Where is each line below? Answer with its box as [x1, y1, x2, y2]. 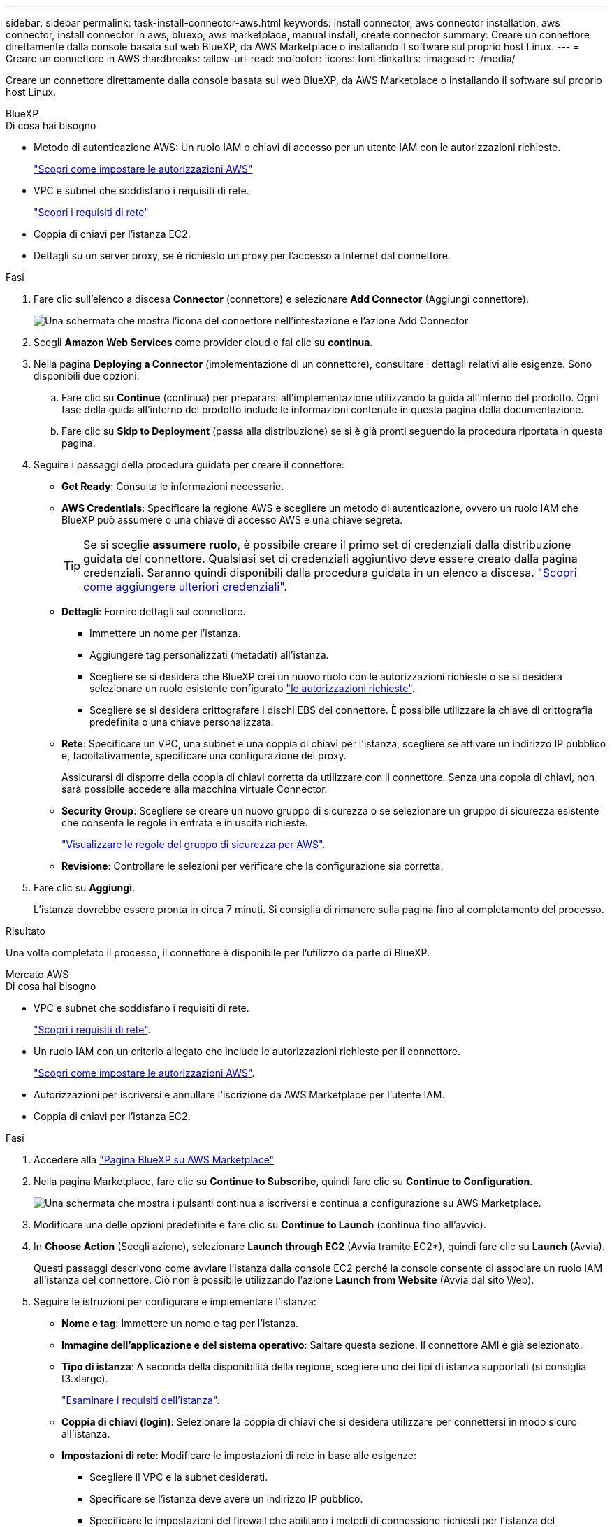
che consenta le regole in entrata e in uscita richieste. [61, 817, 308, 829]
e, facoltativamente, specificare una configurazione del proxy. [61, 750, 347, 761]
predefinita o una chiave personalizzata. [89, 716, 274, 728]
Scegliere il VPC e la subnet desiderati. [89, 1471, 268, 1483]
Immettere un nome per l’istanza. [89, 627, 241, 639]
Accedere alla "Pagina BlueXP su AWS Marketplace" [34, 1154, 275, 1166]
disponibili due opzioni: [34, 370, 140, 382]
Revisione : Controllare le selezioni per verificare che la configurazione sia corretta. [61, 860, 444, 872]
